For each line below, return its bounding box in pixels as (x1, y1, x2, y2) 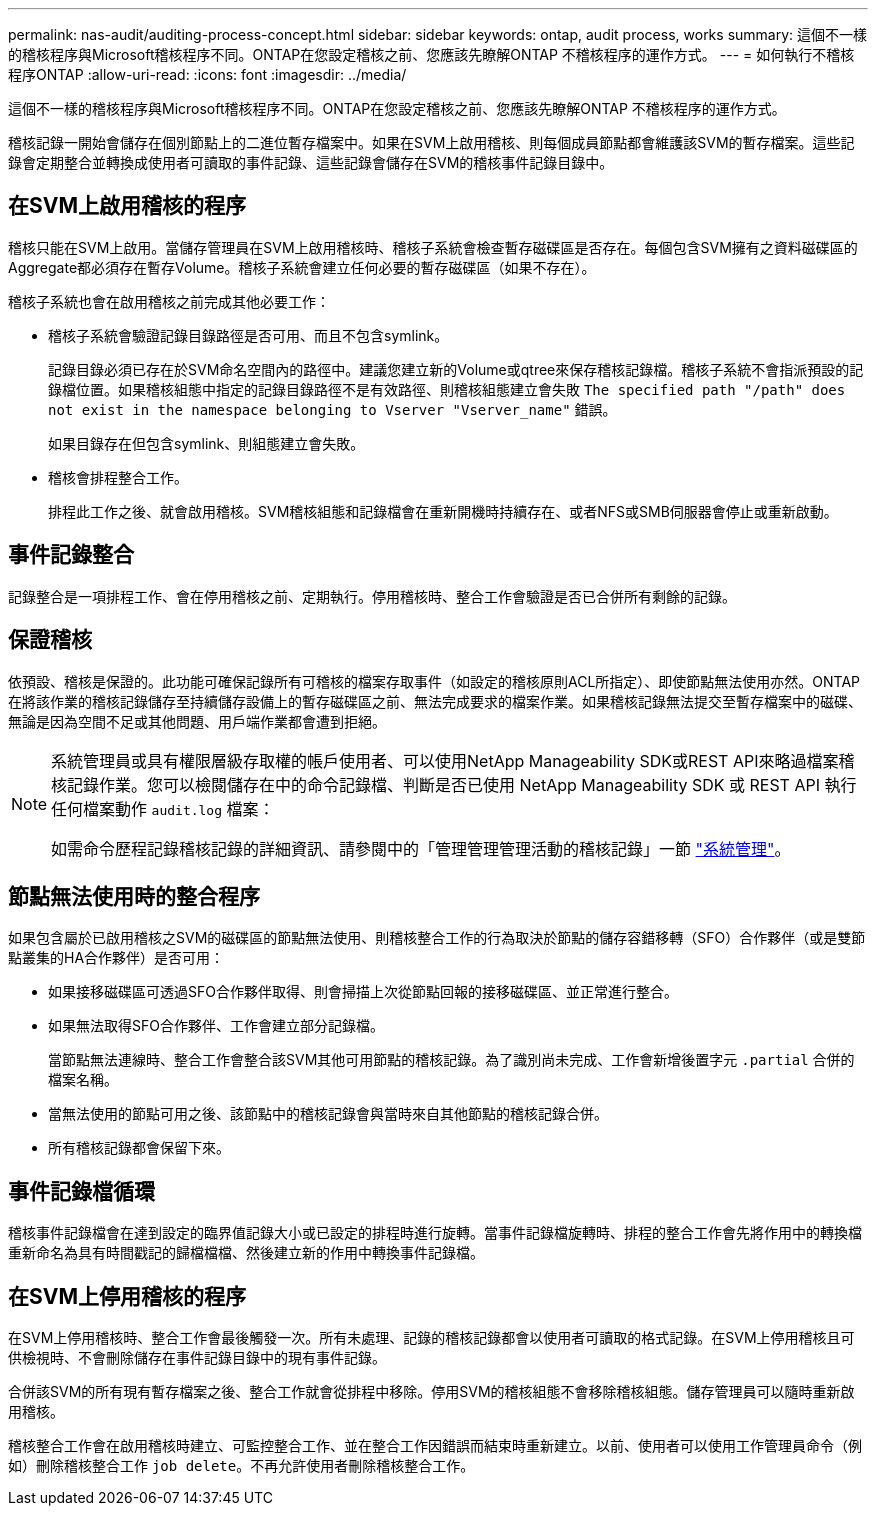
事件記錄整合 (8, 542, 134, 568)
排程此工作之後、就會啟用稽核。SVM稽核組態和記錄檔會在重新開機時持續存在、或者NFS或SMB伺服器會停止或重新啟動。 (48, 502, 838, 520)
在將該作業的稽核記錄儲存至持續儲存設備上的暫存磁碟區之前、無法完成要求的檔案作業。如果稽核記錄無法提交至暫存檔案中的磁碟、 (8, 692, 862, 710)
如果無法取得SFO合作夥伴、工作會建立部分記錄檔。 (48, 1017, 384, 1035)
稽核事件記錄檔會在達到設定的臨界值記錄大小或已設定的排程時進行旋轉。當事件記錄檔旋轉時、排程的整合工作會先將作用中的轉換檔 (8, 1224, 862, 1242)
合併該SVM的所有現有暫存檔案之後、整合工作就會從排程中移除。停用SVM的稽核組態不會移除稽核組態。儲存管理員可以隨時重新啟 (8, 1383, 855, 1401)
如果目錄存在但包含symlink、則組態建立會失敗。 (48, 434, 365, 452)
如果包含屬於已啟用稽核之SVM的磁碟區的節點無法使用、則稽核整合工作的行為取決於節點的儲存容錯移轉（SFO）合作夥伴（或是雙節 (8, 929, 866, 947)
